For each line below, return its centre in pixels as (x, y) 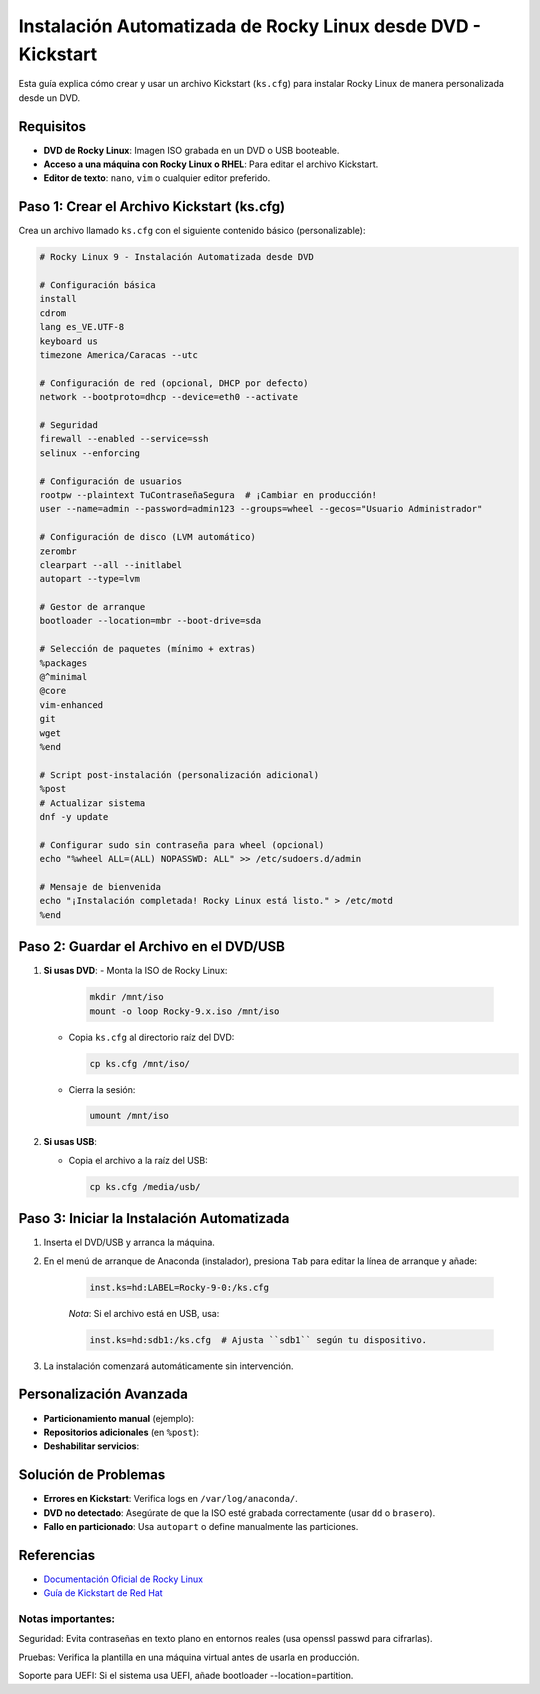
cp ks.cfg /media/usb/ (145, 1186)
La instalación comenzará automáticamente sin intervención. (168, 1366)
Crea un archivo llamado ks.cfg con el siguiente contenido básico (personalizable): (192, 231)
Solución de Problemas (92, 1475)
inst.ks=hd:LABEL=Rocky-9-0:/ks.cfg (179, 1287)
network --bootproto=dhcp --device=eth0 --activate (169, 397)
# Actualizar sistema (92, 803)
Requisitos (52, 126)
